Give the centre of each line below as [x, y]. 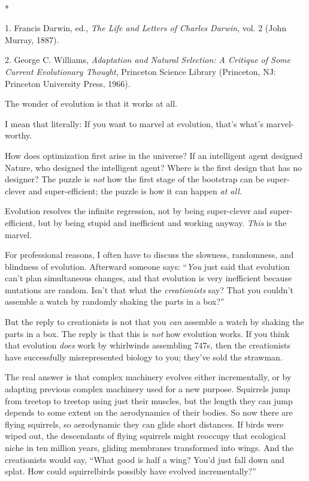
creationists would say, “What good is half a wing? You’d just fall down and [145, 459]
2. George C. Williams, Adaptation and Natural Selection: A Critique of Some [148, 60]
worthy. [19, 135]
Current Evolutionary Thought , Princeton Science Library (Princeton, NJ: [140, 71]
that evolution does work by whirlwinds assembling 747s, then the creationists [148, 345]
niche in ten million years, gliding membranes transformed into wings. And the [149, 447]
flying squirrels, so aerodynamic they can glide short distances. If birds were [144, 424]
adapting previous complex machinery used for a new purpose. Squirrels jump [148, 389]
